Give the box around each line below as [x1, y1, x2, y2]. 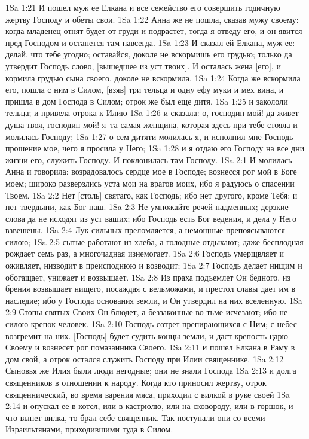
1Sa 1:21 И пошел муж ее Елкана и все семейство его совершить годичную [5, 1, 280, 13]
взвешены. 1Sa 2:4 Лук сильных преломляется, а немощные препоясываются [5, 224, 285, 236]
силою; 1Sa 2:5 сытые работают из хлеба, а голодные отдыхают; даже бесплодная [5, 235, 304, 248]
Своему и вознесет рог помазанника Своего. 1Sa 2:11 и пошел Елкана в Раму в [5, 341, 295, 353]
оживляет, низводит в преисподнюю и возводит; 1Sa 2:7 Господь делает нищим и [5, 259, 302, 272]
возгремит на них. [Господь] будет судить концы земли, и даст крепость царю [5, 329, 288, 342]
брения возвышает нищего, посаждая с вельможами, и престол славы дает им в [5, 282, 296, 295]
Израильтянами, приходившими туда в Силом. [5, 423, 173, 435]
